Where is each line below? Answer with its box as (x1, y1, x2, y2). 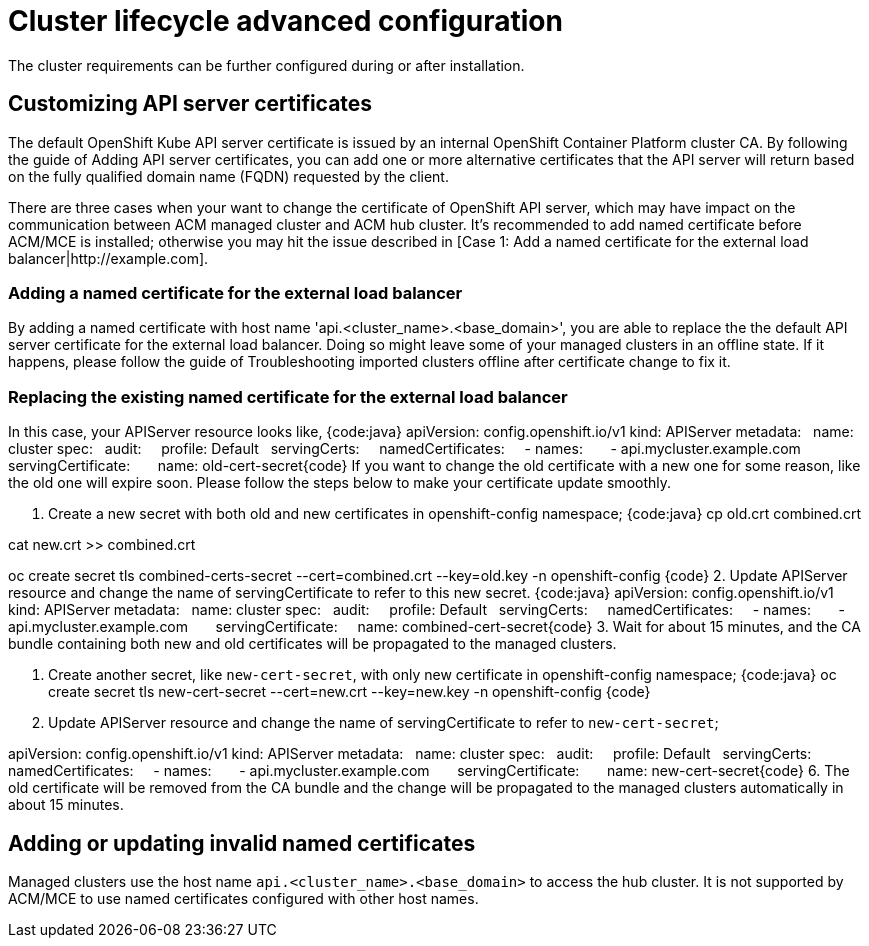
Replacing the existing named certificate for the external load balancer (8, 386, 568, 407)
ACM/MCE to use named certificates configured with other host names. (8, 889, 479, 907)
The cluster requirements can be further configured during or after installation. (8, 56, 525, 74)
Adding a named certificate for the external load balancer (8, 282, 463, 303)
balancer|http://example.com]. (8, 249, 209, 267)
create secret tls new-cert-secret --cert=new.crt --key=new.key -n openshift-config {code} (48, 683, 651, 701)
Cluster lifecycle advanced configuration (8, 4, 563, 38)
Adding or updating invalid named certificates (8, 830, 476, 856)
